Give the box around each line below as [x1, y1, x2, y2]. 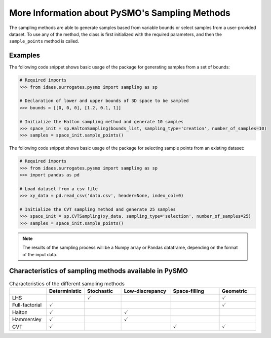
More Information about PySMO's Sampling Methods [9, 7, 231, 18]
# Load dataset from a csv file [19, 186, 98, 192]
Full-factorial [12, 302, 42, 308]
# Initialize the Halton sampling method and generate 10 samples [19, 119, 184, 124]
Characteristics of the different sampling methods [9, 280, 125, 287]
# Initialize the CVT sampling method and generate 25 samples [19, 207, 176, 212]
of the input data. [22, 251, 58, 257]
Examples [9, 51, 40, 60]
